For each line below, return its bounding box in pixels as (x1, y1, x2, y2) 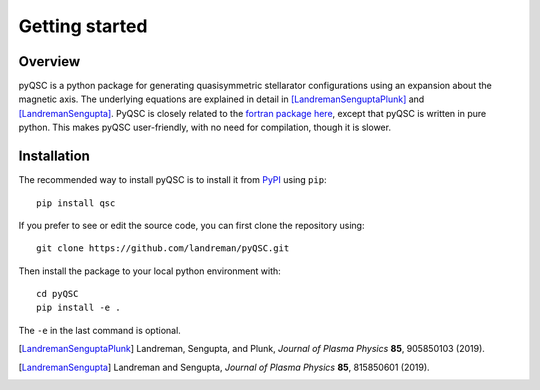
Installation (18, 148, 90, 165)
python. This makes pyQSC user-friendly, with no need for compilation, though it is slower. (18, 121, 392, 134)
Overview (18, 53, 81, 70)
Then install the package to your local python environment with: (18, 265, 282, 277)
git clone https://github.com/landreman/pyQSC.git (36, 243, 290, 254)
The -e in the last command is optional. (18, 324, 182, 336)
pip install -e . (36, 302, 121, 314)
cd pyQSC (36, 288, 79, 300)
